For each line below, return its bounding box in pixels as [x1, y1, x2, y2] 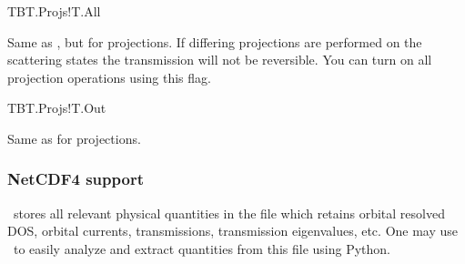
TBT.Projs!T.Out [7, 98, 106, 117]
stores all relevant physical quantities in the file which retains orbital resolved [13, 203, 445, 222]
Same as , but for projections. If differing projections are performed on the [7, 32, 422, 51]
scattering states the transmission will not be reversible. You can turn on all [7, 50, 432, 69]
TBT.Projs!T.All [7, 2, 101, 20]
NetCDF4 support [7, 168, 144, 190]
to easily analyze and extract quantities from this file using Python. [13, 239, 390, 258]
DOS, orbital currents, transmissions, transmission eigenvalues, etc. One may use [7, 221, 459, 240]
